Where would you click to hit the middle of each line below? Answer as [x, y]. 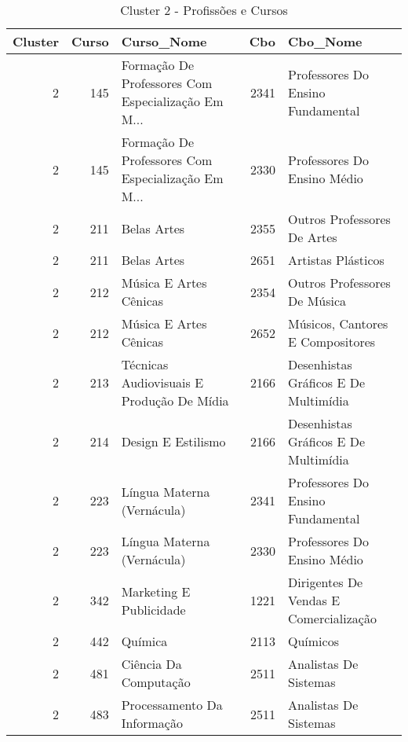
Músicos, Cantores [338, 323]
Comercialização [332, 618]
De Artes [312, 237]
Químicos [313, 641]
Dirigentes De [325, 582]
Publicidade [153, 609]
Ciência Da [151, 664]
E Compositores [331, 342]
